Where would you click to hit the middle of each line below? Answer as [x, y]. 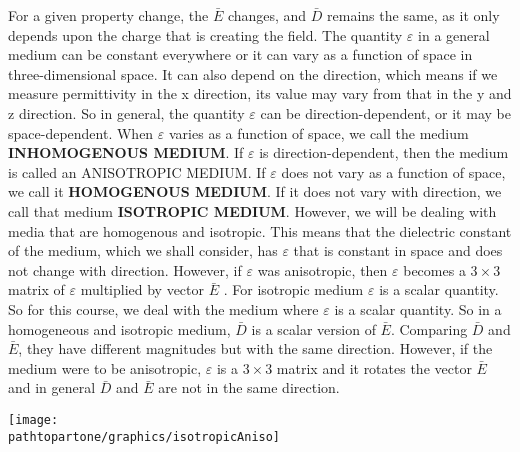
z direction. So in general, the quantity [126, 112]
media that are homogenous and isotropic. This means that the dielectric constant [260, 230]
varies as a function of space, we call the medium [319, 132]
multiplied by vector [142, 289]
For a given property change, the [108, 15]
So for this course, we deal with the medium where [163, 308]
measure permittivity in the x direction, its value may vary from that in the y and [260, 93]
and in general [52, 387]
